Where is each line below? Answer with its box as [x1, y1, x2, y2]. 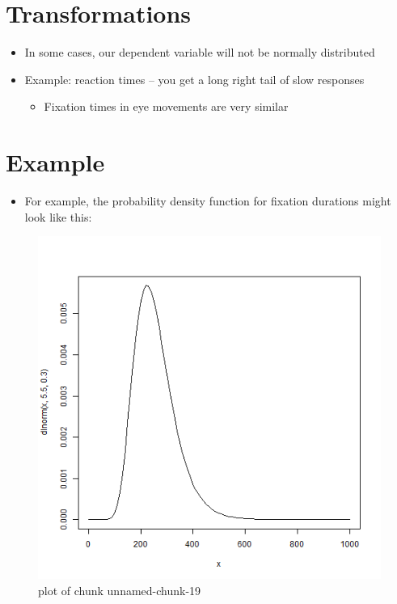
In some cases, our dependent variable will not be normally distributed [24, 44, 375, 61]
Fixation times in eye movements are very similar [44, 98, 289, 115]
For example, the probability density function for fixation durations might [24, 192, 391, 209]
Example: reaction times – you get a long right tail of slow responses [24, 70, 365, 87]
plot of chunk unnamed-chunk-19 [38, 581, 201, 598]
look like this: [24, 208, 92, 225]
